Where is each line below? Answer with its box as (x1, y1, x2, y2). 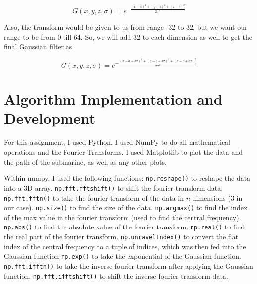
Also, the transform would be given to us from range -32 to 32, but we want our (4, 22, 248, 32)
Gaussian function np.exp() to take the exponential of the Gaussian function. (4, 251, 241, 261)
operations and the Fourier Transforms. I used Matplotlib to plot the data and (4, 147, 243, 157)
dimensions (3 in (192, 192, 243, 203)
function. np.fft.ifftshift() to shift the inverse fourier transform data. (4, 270, 228, 281)
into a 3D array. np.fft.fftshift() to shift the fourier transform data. (4, 182, 223, 193)
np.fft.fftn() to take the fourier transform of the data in (4, 192, 184, 203)
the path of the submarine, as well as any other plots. (4, 156, 167, 167)
